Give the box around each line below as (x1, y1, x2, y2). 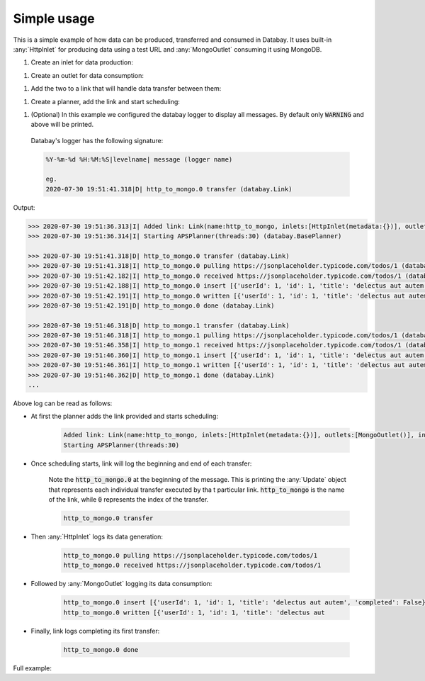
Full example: (13, 663, 52, 672)
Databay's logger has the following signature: (30, 136, 164, 145)
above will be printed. (30, 120, 94, 129)
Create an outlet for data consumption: (30, 71, 144, 79)
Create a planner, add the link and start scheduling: (30, 97, 181, 106)
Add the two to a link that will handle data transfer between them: (30, 84, 222, 93)
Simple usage (13, 11, 95, 26)
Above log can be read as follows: (13, 399, 113, 407)
